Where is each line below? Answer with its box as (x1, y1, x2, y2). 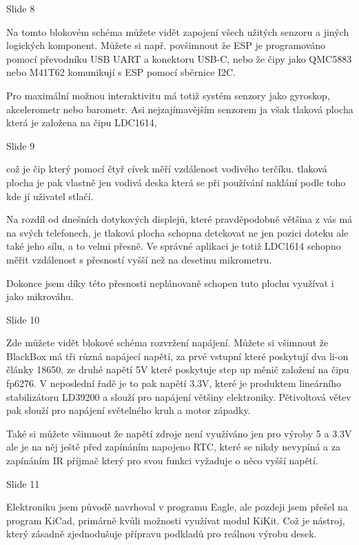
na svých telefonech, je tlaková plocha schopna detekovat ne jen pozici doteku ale (6, 225, 349, 239)
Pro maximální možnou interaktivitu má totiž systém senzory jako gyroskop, (6, 88, 330, 102)
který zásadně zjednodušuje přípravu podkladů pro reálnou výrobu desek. (6, 526, 317, 541)
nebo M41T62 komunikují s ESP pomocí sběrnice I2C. (6, 65, 236, 79)
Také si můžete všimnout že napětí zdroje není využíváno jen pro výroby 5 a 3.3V (6, 426, 352, 440)
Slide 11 (6, 476, 40, 490)
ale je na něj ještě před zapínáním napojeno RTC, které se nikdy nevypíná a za (6, 439, 340, 454)
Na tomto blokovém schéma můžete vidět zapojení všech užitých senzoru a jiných (6, 24, 349, 39)
